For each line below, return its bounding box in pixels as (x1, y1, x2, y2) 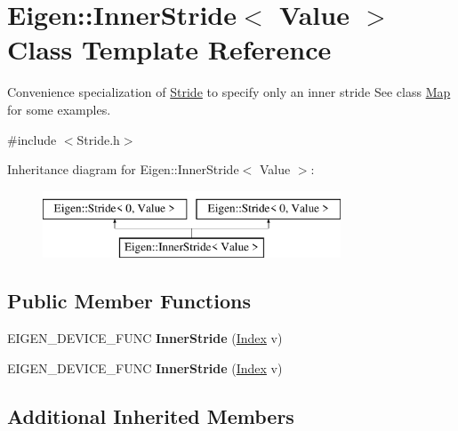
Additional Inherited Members (7, 402, 294, 429)
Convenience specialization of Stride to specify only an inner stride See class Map (7, 83, 451, 101)
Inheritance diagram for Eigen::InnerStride (7, 160, 239, 179)
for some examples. (7, 100, 111, 118)
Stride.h (76, 130, 120, 148)
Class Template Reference (7, 31, 332, 68)
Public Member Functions (7, 287, 251, 315)
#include (7, 130, 57, 148)
